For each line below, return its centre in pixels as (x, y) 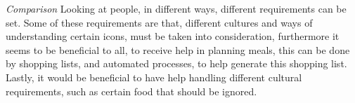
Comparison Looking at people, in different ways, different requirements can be (176, 8)
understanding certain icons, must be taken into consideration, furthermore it (173, 36)
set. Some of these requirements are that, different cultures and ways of (159, 22)
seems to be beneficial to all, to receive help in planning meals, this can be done (178, 49)
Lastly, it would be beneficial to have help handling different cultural (154, 77)
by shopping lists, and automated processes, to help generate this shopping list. (176, 63)
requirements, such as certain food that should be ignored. (131, 91)
